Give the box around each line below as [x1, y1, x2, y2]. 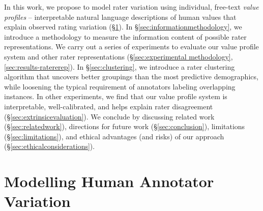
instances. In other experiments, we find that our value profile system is [4, 91, 227, 102]
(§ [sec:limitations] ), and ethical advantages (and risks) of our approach [4, 131, 224, 141]
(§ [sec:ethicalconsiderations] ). [4, 141, 95, 152]
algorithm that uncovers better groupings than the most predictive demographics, [4, 71, 258, 82]
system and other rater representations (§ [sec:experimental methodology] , [4, 51, 233, 62]
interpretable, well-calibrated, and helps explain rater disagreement [4, 101, 213, 111]
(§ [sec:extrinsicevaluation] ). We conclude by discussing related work [4, 111, 215, 122]
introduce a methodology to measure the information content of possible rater [4, 31, 247, 42]
